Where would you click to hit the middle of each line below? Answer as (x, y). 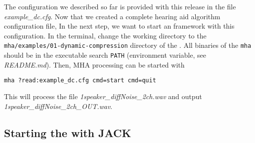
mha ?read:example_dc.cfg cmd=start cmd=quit (80, 81)
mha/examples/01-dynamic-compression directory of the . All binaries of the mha (128, 45)
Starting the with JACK (68, 132)
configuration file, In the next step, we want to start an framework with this (119, 26)
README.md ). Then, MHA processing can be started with (94, 64)
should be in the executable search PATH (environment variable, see (105, 55)
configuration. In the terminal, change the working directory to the (105, 35)
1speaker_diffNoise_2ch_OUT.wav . (58, 106)
